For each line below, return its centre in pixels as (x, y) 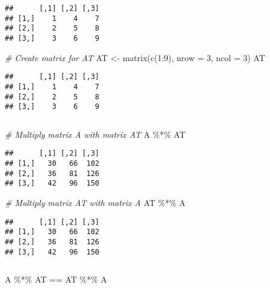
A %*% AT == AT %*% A (56, 279)
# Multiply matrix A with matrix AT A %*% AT (95, 134)
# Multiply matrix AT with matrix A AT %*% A (95, 203)
